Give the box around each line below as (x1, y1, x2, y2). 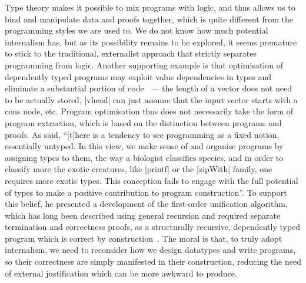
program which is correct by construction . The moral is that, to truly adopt (5, 232, 282, 244)
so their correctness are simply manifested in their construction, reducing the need (5, 255, 301, 268)
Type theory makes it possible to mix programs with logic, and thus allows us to (5, 1, 295, 13)
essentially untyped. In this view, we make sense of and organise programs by (5, 140, 284, 152)
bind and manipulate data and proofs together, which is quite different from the (5, 12, 293, 25)
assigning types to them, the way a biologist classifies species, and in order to (5, 151, 284, 163)
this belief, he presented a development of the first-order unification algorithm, (5, 198, 288, 210)
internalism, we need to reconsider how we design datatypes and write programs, (5, 243, 296, 256)
